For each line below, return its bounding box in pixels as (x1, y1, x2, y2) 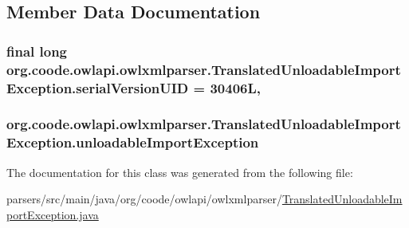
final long (6, 41, 68, 61)
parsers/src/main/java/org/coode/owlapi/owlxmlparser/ (6, 191, 282, 207)
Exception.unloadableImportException (6, 132, 259, 152)
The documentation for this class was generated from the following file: (6, 163, 353, 180)
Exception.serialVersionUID (6, 77, 189, 97)
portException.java (6, 206, 99, 222)
